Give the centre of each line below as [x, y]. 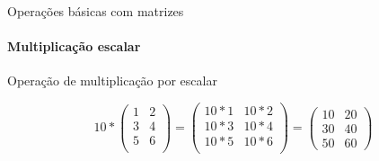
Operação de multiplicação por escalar [112, 80]
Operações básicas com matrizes [96, 11]
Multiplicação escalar [74, 46]
